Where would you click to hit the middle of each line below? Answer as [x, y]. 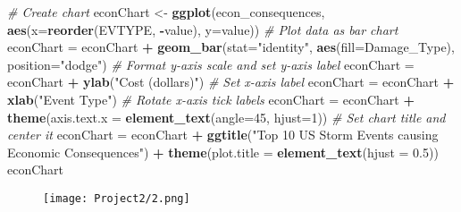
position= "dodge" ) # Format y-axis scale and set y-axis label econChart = [211, 64]
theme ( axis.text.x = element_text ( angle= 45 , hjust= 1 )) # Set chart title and [226, 117]
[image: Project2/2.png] [117, 198]
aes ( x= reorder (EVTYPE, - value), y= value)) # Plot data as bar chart [203, 29]
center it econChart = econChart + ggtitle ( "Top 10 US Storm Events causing [223, 135]
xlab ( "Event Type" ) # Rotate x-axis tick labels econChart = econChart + [211, 99]
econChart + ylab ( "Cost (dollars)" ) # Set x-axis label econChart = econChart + [231, 82]
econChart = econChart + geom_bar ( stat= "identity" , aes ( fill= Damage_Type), [231, 47]
